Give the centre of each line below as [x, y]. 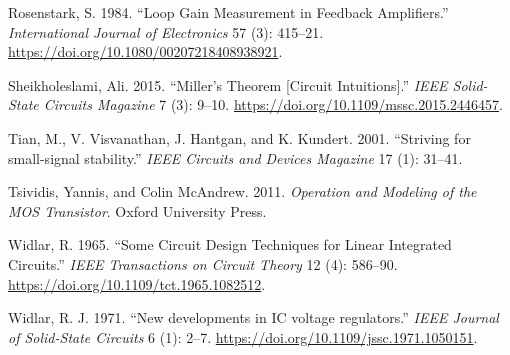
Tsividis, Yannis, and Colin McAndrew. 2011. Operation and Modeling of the [242, 191]
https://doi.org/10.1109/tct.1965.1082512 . [137, 283]
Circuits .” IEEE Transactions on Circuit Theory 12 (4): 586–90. [203, 263]
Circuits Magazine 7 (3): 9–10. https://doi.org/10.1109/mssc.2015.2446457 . [273, 104]
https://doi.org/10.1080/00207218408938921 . [145, 51]
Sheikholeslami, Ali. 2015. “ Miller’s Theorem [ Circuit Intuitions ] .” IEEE [228, 84]
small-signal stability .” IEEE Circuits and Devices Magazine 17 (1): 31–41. [235, 157]
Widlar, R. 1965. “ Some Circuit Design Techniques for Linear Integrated [230, 244]
